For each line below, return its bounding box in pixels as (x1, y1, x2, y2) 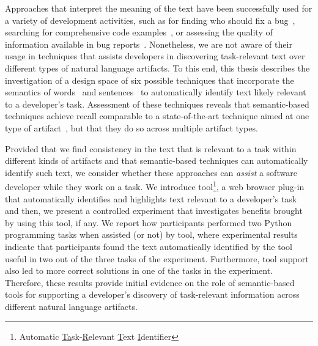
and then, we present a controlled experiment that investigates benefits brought (5, 204, 303, 217)
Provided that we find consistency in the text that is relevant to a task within (5, 142, 297, 155)
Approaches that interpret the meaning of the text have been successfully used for (5, 2, 312, 14)
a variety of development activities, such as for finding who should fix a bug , (5, 13, 295, 26)
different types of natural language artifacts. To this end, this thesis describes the (5, 61, 310, 74)
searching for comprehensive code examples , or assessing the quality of (5, 26, 273, 39)
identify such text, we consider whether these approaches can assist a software (5, 166, 297, 179)
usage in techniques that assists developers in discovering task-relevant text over (5, 50, 305, 62)
